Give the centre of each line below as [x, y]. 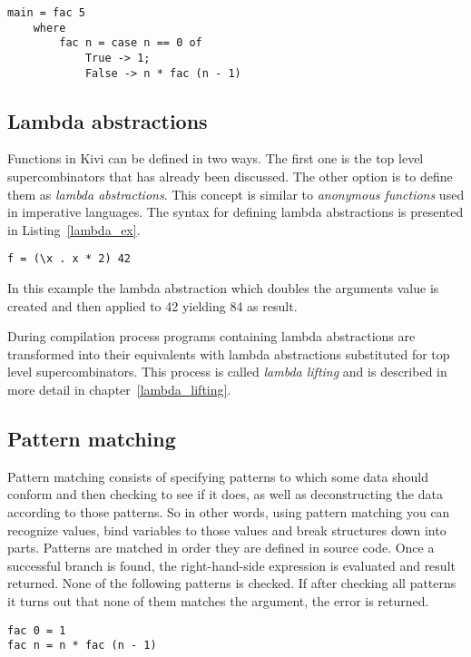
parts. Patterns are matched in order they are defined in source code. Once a [221, 548]
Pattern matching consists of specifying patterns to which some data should [218, 476]
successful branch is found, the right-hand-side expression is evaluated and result [231, 565]
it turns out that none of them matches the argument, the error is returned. [218, 601]
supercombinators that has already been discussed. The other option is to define [230, 177]
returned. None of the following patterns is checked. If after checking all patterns [232, 583]
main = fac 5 [46, 13]
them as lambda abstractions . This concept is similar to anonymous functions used [236, 194]
